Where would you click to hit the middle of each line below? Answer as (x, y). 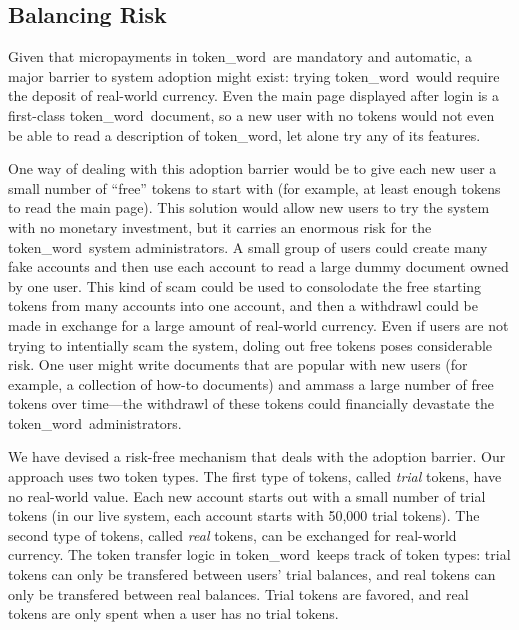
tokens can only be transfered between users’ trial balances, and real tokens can (252, 574)
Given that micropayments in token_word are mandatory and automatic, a (240, 56)
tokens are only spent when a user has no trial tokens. (173, 613)
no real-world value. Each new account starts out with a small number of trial (247, 495)
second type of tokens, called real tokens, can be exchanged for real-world (232, 534)
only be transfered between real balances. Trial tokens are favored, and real (238, 593)
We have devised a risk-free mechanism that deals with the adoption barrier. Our (257, 456)
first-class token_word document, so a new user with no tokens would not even (251, 114)
